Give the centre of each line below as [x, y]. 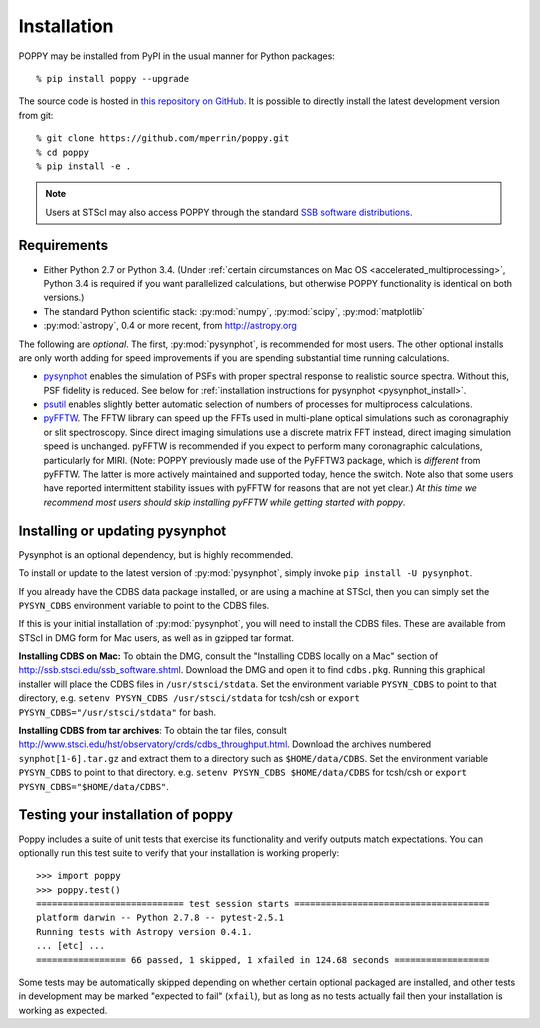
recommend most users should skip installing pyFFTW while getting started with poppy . [224, 502]
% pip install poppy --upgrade [113, 78]
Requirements [63, 245]
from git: [36, 115]
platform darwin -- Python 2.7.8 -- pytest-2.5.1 [160, 918]
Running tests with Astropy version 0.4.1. [144, 931]
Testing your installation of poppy [126, 815]
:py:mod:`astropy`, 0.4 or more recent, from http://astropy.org [170, 326]
